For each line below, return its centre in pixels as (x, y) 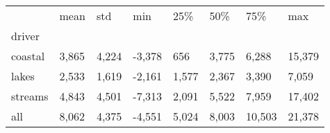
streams (30, 96)
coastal (28, 56)
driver (25, 36)
